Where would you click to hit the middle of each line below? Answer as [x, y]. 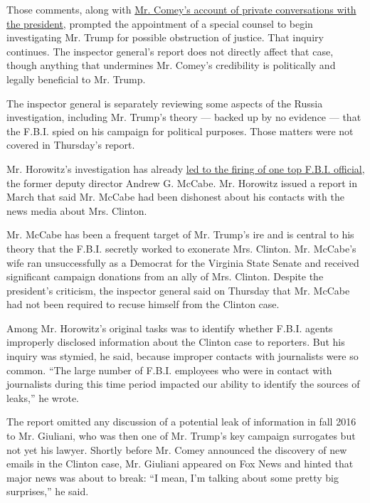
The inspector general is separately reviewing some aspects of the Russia [165, 103]
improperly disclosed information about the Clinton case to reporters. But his [176, 342]
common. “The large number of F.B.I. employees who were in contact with [169, 370]
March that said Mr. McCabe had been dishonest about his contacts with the [175, 197]
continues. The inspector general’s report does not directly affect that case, [170, 51]
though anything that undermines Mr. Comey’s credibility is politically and [171, 65]
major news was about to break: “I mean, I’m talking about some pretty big [173, 477]
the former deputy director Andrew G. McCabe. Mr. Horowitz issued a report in [182, 182]
